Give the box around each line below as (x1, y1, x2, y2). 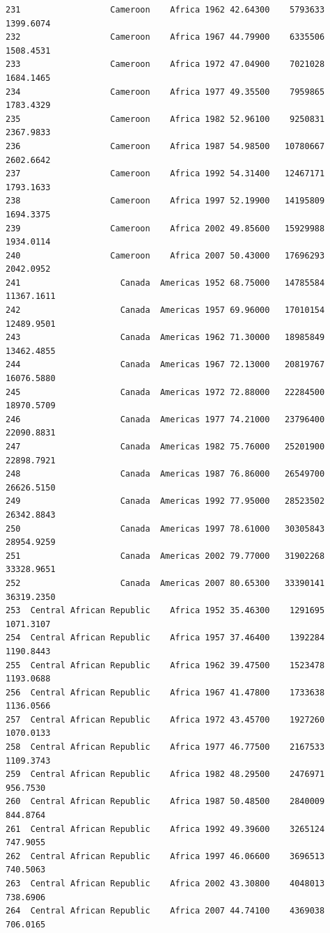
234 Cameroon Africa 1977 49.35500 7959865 (6, 86, 325, 97)
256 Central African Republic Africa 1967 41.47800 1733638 (6, 687, 325, 697)
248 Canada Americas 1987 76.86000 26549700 (6, 469, 325, 479)
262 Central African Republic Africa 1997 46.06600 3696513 (6, 851, 325, 861)
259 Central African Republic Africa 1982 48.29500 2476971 (6, 769, 325, 780)
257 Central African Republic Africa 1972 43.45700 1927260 (6, 714, 325, 725)
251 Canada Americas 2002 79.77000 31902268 (6, 550, 325, 561)
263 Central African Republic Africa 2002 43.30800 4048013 (6, 879, 325, 888)
